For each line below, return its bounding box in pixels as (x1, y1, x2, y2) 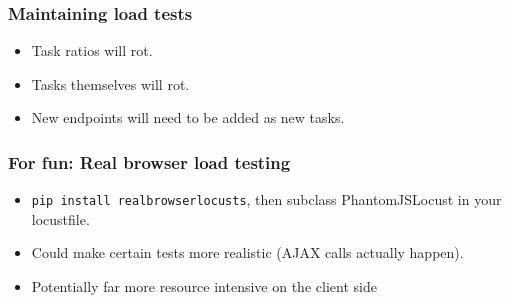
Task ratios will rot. (31, 40, 153, 61)
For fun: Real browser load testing (8, 149, 291, 174)
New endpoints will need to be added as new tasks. (31, 107, 345, 128)
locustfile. (31, 208, 90, 229)
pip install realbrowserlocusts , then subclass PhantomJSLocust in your (31, 189, 502, 210)
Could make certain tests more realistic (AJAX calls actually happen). (31, 242, 464, 263)
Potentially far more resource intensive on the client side (31, 276, 377, 297)
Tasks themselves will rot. (31, 73, 190, 94)
